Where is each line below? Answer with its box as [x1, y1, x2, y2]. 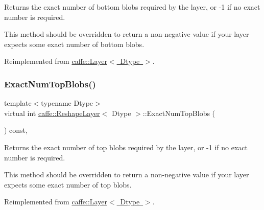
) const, [4, 125, 28, 135]
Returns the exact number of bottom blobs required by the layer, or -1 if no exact [4, 2, 260, 12]
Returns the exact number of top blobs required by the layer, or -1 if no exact [4, 142, 248, 152]
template [4, 98, 32, 108]
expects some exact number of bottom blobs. [4, 38, 145, 49]
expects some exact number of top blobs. [4, 179, 132, 190]
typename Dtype [41, 98, 93, 108]
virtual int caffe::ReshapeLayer [4, 107, 100, 118]
